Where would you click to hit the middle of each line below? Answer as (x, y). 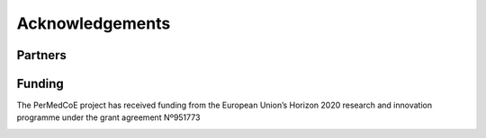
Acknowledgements (94, 23)
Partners (42, 55)
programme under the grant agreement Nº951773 (108, 117)
